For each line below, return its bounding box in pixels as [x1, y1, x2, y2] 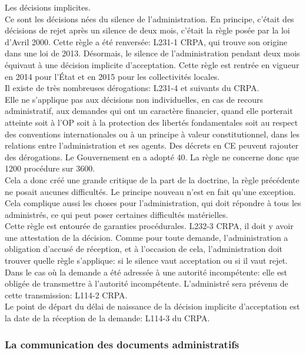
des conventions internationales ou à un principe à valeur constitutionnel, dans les [5, 127, 300, 140]
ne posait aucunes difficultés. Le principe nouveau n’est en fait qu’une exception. [5, 185, 296, 197]
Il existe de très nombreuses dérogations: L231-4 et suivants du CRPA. [5, 82, 260, 94]
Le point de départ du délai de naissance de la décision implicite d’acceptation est [5, 300, 300, 312]
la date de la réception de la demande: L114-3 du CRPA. [5, 312, 210, 324]
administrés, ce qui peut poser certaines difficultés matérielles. [5, 208, 228, 220]
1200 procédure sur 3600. [5, 162, 95, 174]
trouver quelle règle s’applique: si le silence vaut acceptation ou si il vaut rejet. [5, 254, 288, 267]
